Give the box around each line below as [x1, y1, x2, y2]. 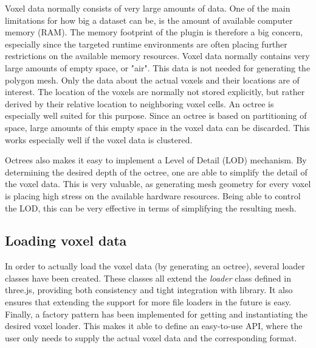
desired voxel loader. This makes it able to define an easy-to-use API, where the [5, 319, 303, 332]
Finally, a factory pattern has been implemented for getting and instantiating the [5, 307, 307, 320]
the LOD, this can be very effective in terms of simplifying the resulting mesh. [5, 201, 297, 214]
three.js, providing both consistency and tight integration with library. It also [5, 283, 293, 296]
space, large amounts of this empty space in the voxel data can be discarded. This [5, 121, 310, 133]
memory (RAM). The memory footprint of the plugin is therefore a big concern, [5, 26, 303, 38]
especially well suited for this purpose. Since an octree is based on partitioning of [5, 109, 307, 122]
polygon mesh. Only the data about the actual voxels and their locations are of [5, 73, 300, 86]
